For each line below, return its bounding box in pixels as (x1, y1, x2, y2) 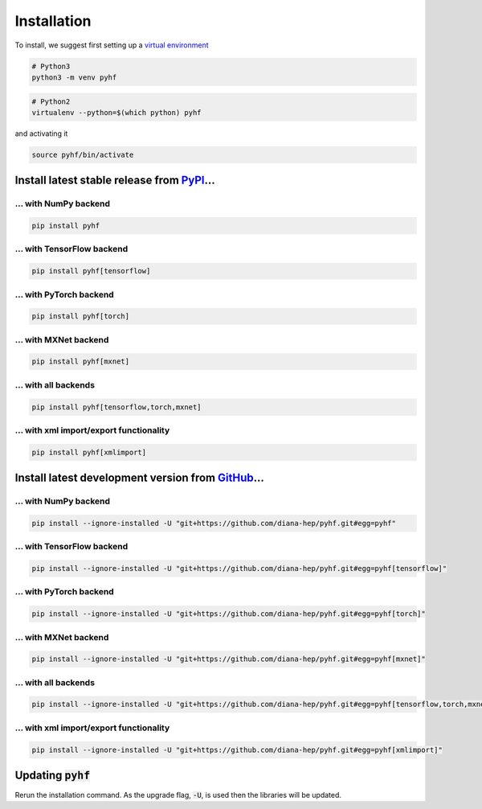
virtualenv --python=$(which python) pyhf (31, 108, 202, 117)
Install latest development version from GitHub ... (14, 471, 264, 485)
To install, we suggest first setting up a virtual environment (14, 40, 209, 50)
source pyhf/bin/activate (31, 150, 134, 159)
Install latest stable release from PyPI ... (14, 174, 216, 187)
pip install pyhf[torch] (31, 312, 130, 321)
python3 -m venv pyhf (31, 72, 117, 82)
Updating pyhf (14, 768, 91, 782)
